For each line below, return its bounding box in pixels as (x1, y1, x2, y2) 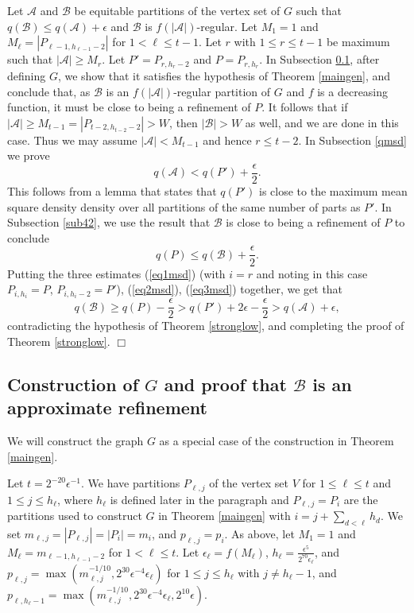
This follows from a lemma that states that (7, 183, 217, 200)
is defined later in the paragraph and (110, 491, 289, 507)
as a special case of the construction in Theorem (159, 433, 394, 449)
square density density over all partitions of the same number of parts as (7, 198, 361, 215)
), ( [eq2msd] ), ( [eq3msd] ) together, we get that (116, 281, 343, 297)
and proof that (164, 371, 287, 396)
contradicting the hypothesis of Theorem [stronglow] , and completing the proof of (7, 317, 404, 334)
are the (343, 491, 378, 507)
